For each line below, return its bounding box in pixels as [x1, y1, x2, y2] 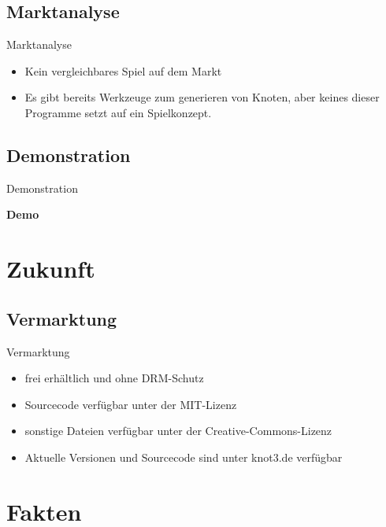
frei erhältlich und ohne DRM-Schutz [24, 370, 204, 386]
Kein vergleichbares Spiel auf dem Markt [24, 62, 222, 79]
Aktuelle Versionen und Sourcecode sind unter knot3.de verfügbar [24, 448, 343, 465]
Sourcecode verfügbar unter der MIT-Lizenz [24, 396, 237, 412]
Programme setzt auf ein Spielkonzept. [24, 104, 212, 120]
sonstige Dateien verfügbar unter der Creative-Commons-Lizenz [24, 422, 332, 439]
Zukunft [6, 252, 95, 285]
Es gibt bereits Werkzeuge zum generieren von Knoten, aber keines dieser [24, 89, 380, 105]
